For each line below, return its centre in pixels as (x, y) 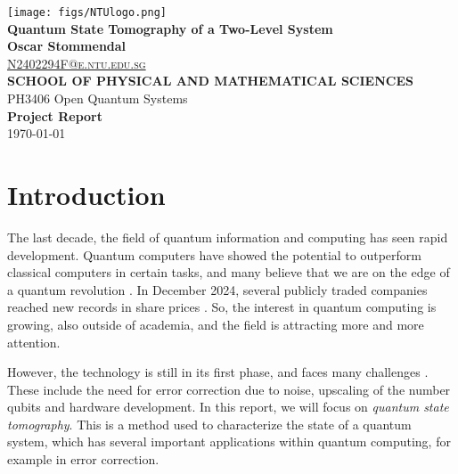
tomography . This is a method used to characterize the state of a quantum (209, 424)
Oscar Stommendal (67, 46)
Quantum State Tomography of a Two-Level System (170, 28)
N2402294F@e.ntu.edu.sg (77, 63)
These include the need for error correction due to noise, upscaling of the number (229, 389)
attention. (34, 342)
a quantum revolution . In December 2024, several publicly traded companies (217, 289)
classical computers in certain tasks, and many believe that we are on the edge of (229, 272)
